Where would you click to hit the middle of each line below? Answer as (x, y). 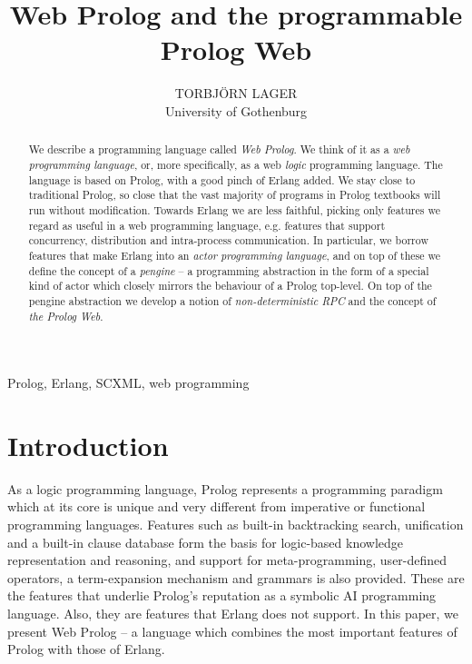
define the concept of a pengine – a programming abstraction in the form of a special (229, 270)
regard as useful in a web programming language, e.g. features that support (207, 225)
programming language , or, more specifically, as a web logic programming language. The (236, 164)
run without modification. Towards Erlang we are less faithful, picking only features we (234, 209)
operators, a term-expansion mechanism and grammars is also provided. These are (236, 577)
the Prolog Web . (66, 316)
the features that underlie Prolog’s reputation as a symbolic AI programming (222, 595)
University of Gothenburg (236, 110)
